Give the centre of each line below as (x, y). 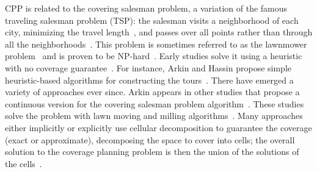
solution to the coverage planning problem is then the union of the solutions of (152, 152)
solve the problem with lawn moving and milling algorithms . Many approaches (154, 116)
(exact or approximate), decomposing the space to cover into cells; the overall (150, 139)
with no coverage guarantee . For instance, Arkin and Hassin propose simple (148, 67)
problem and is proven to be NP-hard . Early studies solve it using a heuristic (154, 56)
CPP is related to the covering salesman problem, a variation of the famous (146, 8)
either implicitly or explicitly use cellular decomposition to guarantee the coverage (158, 127)
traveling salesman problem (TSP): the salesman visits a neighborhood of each (152, 20)
